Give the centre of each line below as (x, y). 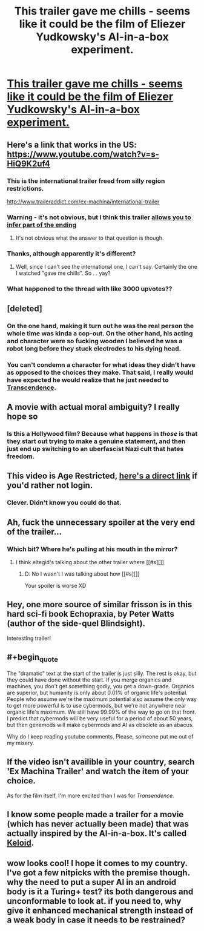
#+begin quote (32, 658)
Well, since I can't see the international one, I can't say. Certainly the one (106, 267)
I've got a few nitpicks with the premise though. (98, 873)
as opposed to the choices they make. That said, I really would (100, 372)
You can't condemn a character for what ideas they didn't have (101, 364)
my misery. (21, 743)
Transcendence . (31, 387)
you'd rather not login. (50, 485)
